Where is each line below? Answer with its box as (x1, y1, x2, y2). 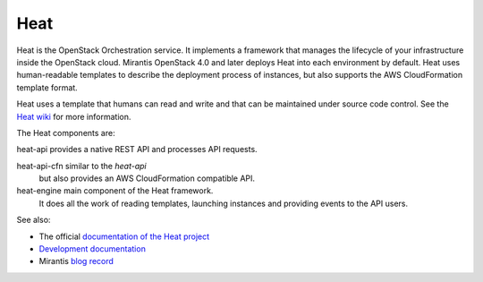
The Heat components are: (16, 127, 115, 138)
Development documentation (38, 244, 147, 254)
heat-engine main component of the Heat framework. (16, 185, 214, 196)
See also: (16, 215, 51, 226)
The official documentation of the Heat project (38, 231, 210, 242)
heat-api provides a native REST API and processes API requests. (16, 144, 258, 155)
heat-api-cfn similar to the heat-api (16, 160, 147, 171)
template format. (16, 81, 78, 93)
